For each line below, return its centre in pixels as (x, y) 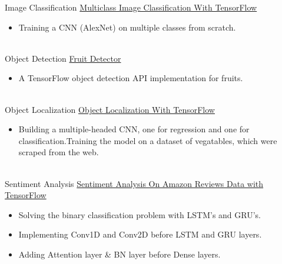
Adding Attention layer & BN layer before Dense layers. (120, 254)
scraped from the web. (59, 152)
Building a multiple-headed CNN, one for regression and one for (134, 129)
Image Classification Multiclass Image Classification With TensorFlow (131, 7)
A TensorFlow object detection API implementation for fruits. (131, 78)
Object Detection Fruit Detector (63, 58)
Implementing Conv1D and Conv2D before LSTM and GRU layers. (140, 234)
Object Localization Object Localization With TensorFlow (110, 109)
